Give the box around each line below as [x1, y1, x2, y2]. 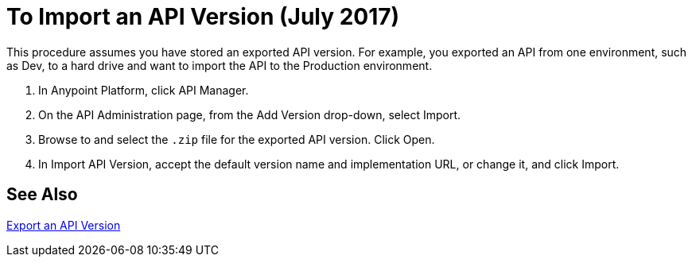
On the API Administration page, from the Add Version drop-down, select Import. [38, 107, 461, 122]
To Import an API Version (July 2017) [6, 3, 400, 30]
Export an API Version [6, 218, 121, 232]
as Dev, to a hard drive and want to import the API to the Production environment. [6, 58, 433, 72]
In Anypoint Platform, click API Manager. [38, 83, 249, 97]
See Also [6, 184, 78, 205]
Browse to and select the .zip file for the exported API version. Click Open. [38, 132, 435, 146]
